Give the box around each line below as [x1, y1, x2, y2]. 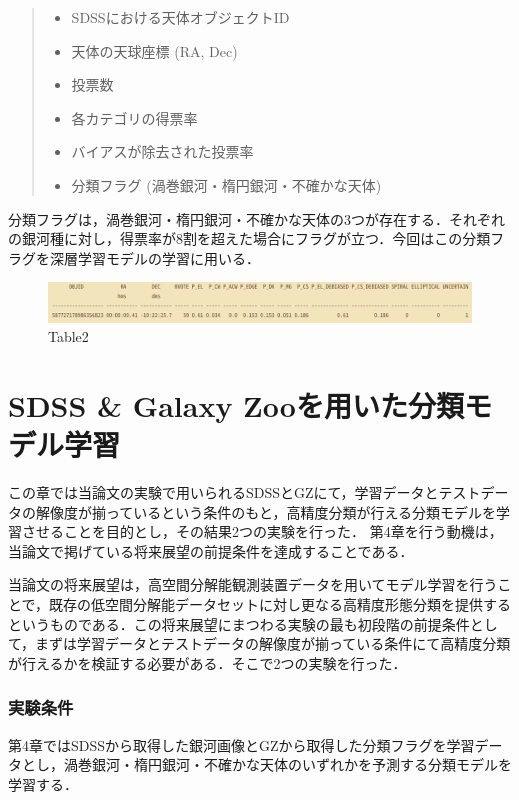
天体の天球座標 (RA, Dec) [71, 40, 238, 61]
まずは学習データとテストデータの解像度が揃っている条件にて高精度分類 [35, 633, 511, 654]
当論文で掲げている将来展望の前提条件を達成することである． [8, 540, 414, 561]
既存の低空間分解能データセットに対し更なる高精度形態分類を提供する [49, 593, 512, 614]
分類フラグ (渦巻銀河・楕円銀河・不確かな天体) [71, 174, 382, 195]
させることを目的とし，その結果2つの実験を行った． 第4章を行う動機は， [21, 521, 503, 542]
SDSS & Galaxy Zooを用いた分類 [8, 384, 464, 425]
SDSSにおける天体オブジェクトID [71, 7, 290, 27]
